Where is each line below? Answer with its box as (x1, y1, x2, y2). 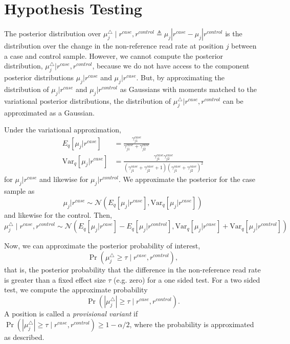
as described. (4, 332, 44, 342)
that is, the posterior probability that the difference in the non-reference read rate (4, 264, 261, 274)
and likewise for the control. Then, (4, 209, 112, 220)
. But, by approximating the (136, 72, 225, 83)
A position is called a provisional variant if (4, 308, 138, 318)
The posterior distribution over (4, 28, 101, 39)
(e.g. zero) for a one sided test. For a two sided (113, 274, 260, 285)
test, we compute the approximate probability (4, 284, 148, 295)
